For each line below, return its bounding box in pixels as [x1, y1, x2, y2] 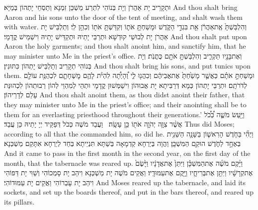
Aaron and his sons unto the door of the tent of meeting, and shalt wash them [4, 11, 243, 22]
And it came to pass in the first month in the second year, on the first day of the [4, 147, 251, 158]
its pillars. [4, 196, 34, 207]
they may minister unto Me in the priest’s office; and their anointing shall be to [4, 99, 247, 109]
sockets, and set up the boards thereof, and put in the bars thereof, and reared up [4, 187, 254, 197]
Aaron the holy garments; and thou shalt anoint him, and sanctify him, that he [4, 41, 246, 51]
